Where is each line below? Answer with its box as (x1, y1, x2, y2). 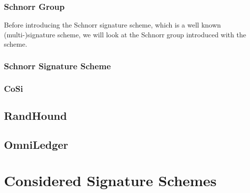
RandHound (4, 108, 67, 123)
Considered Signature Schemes (4, 170, 217, 191)
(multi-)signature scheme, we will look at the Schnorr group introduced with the (4, 29, 246, 39)
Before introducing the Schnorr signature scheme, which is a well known (4, 20, 221, 30)
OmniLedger (4, 137, 68, 152)
